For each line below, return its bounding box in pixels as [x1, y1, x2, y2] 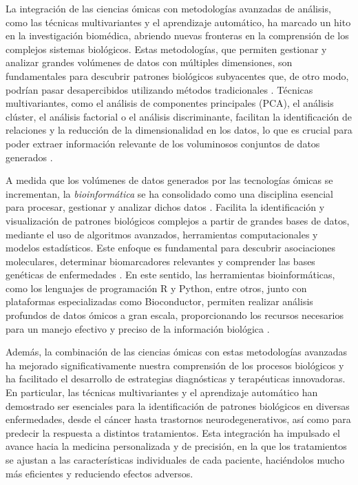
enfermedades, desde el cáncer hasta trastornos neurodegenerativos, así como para [6, 412, 351, 426]
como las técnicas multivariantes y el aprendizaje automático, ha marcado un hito [6, 14, 351, 29]
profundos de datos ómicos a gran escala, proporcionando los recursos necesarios [6, 308, 344, 322]
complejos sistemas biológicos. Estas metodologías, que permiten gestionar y [6, 41, 327, 56]
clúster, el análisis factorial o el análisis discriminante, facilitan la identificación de [6, 109, 352, 123]
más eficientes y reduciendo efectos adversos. [6, 466, 193, 480]
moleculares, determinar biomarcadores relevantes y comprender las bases [6, 254, 315, 268]
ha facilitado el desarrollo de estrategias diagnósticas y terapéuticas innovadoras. [6, 371, 346, 386]
